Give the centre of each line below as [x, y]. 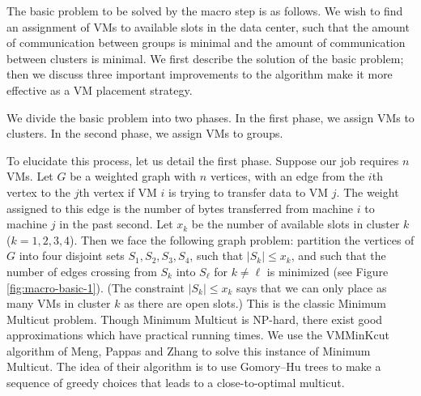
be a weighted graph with [133, 176]
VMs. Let [30, 176]
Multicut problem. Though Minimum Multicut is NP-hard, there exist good [195, 319]
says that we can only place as [312, 287]
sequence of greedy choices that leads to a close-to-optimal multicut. [176, 383]
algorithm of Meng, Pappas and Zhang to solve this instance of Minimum [189, 350]
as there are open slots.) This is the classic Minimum [255, 303]
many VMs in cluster [59, 303]
